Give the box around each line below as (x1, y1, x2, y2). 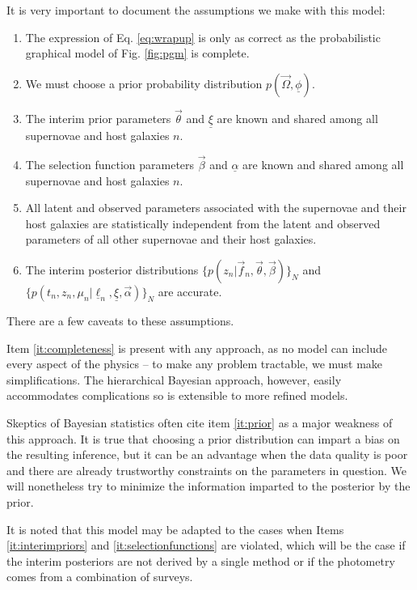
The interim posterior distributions (25, 261, 199, 278)
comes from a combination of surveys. (6, 568, 193, 585)
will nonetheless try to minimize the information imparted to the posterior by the (6, 478, 411, 494)
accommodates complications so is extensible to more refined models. (6, 387, 348, 404)
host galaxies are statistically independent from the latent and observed (25, 214, 381, 231)
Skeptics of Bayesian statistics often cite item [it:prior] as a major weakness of (6, 414, 393, 431)
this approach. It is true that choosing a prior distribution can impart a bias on (6, 430, 400, 447)
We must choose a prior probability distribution (25, 74, 263, 91)
